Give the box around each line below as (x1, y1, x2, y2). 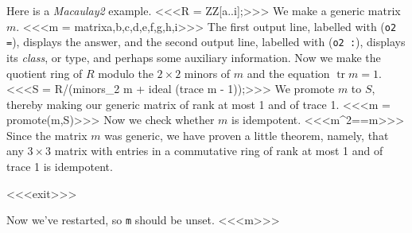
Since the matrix (6, 126, 87, 143)
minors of (184, 64, 231, 81)
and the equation (247, 64, 330, 81)
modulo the (98, 64, 154, 81)
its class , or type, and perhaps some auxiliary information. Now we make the (6, 49, 381, 65)
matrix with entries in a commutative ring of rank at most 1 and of (54, 142, 383, 159)
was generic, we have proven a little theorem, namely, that (104, 126, 389, 143)
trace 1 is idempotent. (6, 158, 113, 175)
